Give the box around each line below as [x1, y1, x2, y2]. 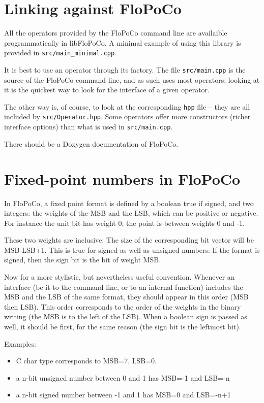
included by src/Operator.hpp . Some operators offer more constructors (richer [4, 111, 251, 122]
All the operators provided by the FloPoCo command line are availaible [4, 27, 227, 38]
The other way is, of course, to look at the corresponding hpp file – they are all [4, 101, 250, 112]
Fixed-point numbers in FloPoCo [4, 168, 241, 189]
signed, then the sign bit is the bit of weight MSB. [4, 254, 161, 265]
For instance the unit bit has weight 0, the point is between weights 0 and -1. [4, 217, 245, 228]
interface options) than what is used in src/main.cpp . [4, 121, 173, 132]
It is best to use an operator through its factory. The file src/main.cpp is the [4, 64, 246, 75]
